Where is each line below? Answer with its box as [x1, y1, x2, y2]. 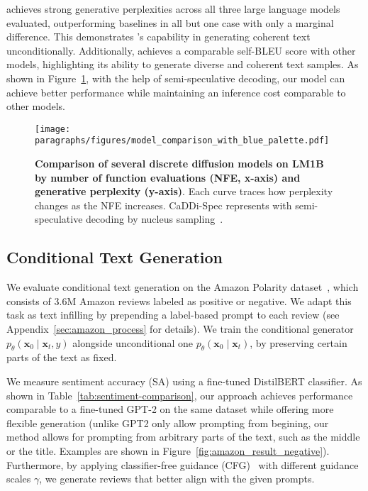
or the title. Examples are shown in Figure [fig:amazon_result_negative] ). [6, 443, 330, 458]
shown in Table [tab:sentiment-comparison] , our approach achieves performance [6, 387, 353, 402]
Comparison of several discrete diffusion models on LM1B [35, 156, 324, 171]
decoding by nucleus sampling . [86, 211, 223, 226]
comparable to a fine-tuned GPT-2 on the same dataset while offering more [6, 402, 334, 416]
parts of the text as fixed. [6, 350, 117, 365]
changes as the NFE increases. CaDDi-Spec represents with [35, 197, 292, 212]
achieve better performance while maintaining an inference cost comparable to [6, 84, 346, 99]
